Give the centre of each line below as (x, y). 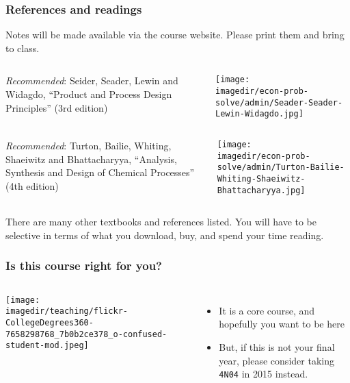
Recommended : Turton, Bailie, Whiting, (89, 146)
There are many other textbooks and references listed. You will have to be (161, 222)
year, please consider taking (277, 360)
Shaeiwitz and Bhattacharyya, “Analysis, (91, 159)
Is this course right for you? (84, 265)
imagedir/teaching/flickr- (67, 311)
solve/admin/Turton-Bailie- (281, 168)
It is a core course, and (267, 310)
